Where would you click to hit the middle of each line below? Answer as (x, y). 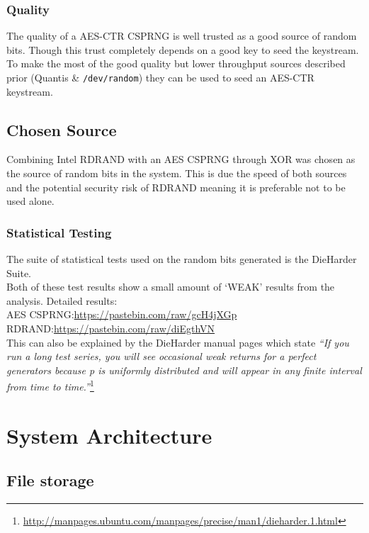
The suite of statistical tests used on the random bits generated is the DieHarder (182, 259)
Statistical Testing (59, 232)
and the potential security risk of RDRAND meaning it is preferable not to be (176, 187)
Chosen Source (62, 129)
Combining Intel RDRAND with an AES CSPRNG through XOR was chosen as (181, 159)
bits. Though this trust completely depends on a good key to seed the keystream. (183, 49)
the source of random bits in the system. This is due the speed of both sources (177, 173)
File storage (50, 480)
